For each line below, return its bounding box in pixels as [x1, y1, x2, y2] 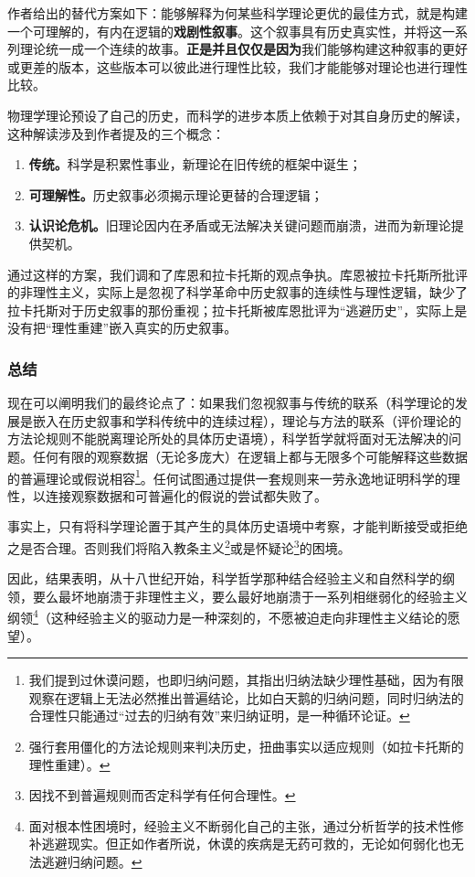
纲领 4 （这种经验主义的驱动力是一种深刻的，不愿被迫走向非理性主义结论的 [7, 605, 448, 627]
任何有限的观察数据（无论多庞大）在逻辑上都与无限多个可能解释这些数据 [32, 446, 468, 465]
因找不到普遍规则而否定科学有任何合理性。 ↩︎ [28, 786, 296, 805]
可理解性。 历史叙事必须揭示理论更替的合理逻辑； [28, 185, 323, 204]
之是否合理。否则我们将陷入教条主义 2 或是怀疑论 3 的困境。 [7, 535, 351, 557]
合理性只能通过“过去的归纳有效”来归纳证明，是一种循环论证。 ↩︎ [28, 706, 410, 725]
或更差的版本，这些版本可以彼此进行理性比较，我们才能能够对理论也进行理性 [7, 57, 468, 76]
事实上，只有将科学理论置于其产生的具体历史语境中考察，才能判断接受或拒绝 [7, 517, 468, 536]
